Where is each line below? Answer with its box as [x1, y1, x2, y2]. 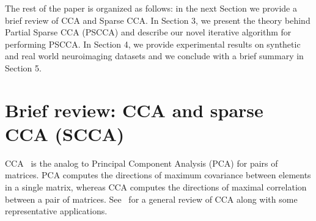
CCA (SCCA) [5, 121, 125, 146]
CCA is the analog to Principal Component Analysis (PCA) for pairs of [5, 156, 278, 169]
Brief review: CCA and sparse [5, 97, 263, 122]
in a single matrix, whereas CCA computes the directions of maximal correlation [5, 181, 307, 194]
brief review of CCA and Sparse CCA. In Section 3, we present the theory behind [5, 13, 310, 26]
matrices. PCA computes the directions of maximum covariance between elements [5, 168, 311, 181]
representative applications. [5, 205, 108, 217]
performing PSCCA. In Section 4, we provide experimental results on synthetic [5, 37, 301, 50]
